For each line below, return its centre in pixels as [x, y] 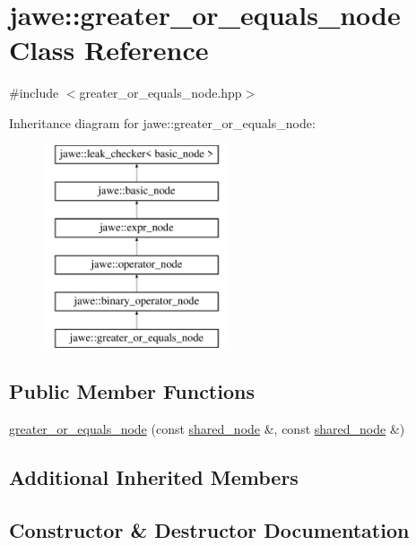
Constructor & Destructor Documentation [209, 529]
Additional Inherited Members [154, 477]
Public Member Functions [132, 391]
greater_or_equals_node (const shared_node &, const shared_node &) [207, 429]
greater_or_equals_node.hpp [160, 93]
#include [34, 93]
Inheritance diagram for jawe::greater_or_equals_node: [162, 122]
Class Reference [109, 50]
